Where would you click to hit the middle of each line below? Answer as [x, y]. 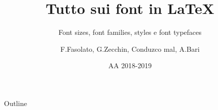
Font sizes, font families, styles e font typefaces [130, 32]
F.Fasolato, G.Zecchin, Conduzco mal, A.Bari [130, 49]
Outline [15, 103]
